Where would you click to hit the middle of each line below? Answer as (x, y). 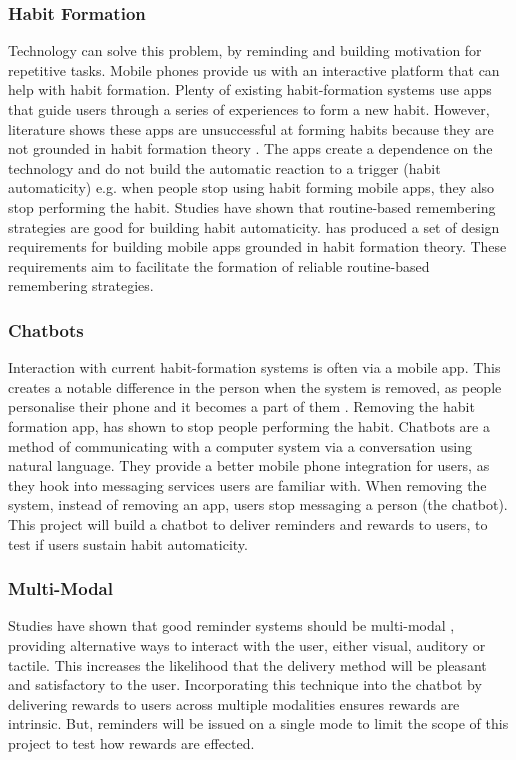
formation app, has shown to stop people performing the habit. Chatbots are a (249, 425)
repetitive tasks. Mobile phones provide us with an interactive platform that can (254, 69)
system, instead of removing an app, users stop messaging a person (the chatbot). (258, 504)
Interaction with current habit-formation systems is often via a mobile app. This (254, 367)
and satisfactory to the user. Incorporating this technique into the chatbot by (245, 684)
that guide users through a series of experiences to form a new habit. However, (249, 109)
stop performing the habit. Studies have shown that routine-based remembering (252, 206)
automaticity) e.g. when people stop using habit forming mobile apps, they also (251, 187)
